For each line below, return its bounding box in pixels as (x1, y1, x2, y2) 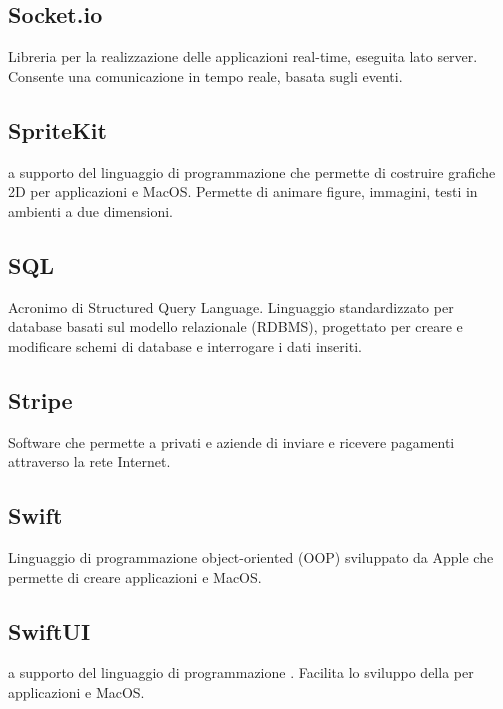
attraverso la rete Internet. (8, 451, 171, 472)
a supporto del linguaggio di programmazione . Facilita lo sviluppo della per (8, 662, 474, 683)
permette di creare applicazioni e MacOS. (8, 566, 262, 587)
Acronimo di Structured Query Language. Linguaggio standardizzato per (8, 296, 454, 317)
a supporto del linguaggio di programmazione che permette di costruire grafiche (8, 161, 496, 182)
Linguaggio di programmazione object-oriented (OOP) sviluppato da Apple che (8, 546, 494, 567)
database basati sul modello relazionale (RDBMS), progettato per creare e (8, 316, 463, 337)
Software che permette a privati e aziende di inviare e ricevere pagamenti (8, 431, 455, 452)
